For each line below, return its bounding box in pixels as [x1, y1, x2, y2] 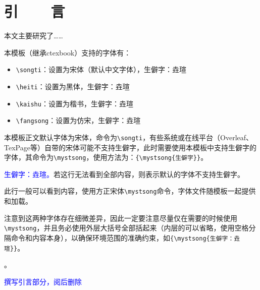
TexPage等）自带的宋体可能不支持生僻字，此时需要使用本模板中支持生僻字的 [4, 142, 256, 152]
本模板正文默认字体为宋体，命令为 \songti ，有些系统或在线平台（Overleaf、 [4, 132, 253, 142]
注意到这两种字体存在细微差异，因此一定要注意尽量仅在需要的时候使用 [4, 212, 237, 223]
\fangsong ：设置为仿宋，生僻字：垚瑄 [16, 115, 141, 126]
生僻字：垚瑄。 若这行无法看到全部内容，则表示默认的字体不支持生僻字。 [4, 168, 244, 179]
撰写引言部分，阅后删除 [4, 276, 82, 286]
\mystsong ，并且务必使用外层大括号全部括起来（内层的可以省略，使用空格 [4, 222, 249, 233]
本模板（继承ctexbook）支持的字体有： [4, 47, 131, 57]
